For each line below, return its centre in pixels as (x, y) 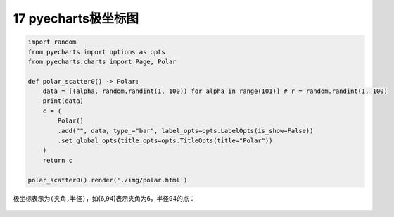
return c (58, 160)
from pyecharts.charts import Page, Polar (102, 61)
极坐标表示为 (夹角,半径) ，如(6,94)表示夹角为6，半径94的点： (104, 198)
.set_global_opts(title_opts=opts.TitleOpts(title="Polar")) (165, 141)
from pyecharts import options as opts (96, 52)
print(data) (63, 101)
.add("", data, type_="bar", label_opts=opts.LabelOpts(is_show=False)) (185, 131)
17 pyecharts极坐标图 (76, 18)
